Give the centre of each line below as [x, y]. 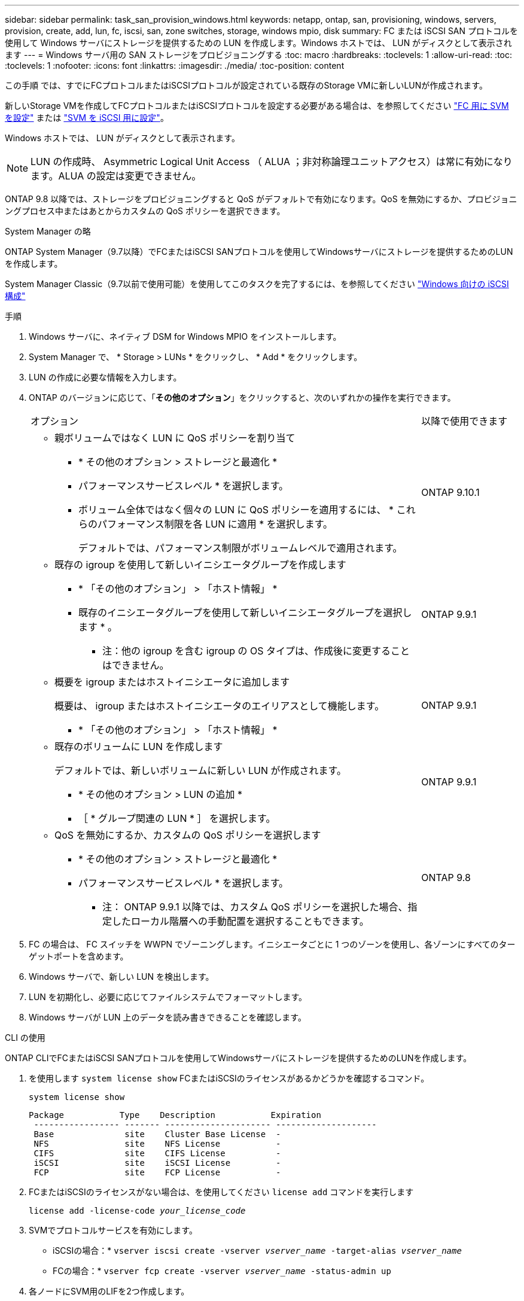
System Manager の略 [48, 231]
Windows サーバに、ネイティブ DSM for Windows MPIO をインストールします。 [185, 336]
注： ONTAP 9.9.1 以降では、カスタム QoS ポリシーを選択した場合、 [255, 907]
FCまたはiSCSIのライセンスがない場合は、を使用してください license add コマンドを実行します [221, 1192]
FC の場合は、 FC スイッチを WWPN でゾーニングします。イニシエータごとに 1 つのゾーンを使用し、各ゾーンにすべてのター [272, 944]
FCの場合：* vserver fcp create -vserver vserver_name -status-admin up [222, 1271]
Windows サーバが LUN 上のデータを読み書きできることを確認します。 [167, 1017]
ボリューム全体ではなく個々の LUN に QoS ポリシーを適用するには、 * [236, 510]
